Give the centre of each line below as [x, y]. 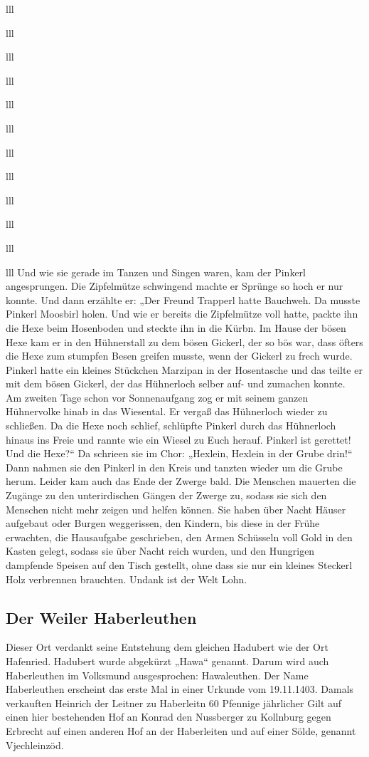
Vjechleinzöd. [35, 745]
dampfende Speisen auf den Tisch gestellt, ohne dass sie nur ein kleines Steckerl [179, 565]
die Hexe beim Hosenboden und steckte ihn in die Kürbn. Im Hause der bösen [176, 327]
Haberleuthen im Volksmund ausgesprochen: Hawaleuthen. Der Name [157, 675]
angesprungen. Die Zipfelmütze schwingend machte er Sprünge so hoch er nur [175, 286]
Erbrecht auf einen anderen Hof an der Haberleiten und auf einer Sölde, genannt [181, 730]
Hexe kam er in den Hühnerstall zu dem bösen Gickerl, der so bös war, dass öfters [184, 341]
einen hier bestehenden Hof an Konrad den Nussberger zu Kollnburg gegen [169, 717]
